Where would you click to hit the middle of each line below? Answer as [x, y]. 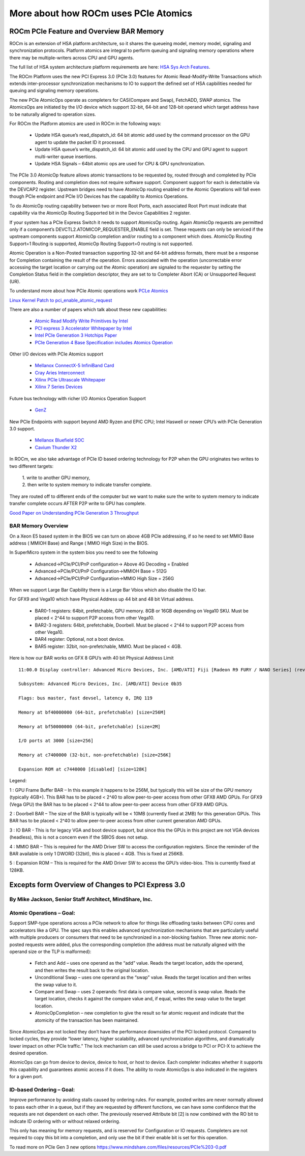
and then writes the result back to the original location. [92, 970]
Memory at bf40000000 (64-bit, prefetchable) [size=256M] [92, 712]
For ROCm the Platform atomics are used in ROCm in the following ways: [85, 123]
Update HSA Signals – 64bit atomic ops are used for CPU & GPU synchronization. [120, 163]
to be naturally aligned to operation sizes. [53, 114]
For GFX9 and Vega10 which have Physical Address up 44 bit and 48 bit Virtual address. [102, 599]
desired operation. [29, 1053]
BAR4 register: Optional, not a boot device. [80, 639]
